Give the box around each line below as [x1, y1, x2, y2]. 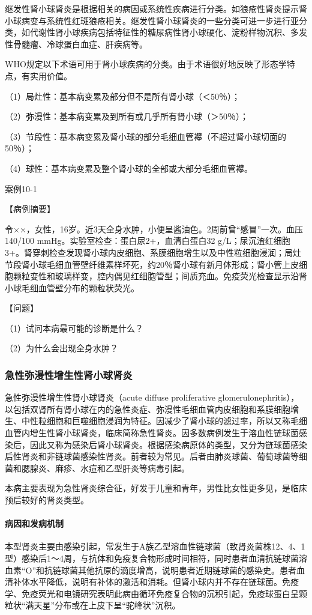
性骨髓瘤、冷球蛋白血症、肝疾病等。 [5, 37, 148, 50]
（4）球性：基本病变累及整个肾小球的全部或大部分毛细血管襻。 [5, 162, 253, 174]
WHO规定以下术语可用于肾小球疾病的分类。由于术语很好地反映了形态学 [5, 58, 287, 70]
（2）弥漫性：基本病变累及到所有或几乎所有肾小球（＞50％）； [5, 110, 248, 123]
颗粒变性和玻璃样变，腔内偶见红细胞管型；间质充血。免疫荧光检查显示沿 [13, 270, 299, 282]
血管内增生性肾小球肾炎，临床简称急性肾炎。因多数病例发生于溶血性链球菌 [5, 426, 299, 439]
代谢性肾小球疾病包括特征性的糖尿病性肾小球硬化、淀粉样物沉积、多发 [29, 26, 307, 38]
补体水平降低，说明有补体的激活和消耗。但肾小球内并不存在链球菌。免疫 [13, 575, 299, 588]
